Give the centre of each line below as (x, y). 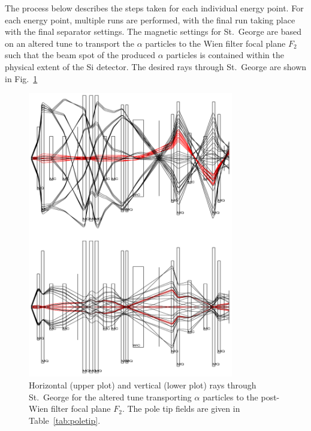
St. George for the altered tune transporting (110, 397)
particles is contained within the (225, 55)
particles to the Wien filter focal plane (215, 43)
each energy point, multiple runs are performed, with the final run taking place (150, 19)
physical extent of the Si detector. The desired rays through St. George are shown (156, 66)
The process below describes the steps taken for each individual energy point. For (154, 8)
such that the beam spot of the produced (80, 55)
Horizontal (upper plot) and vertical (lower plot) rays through (143, 385)
